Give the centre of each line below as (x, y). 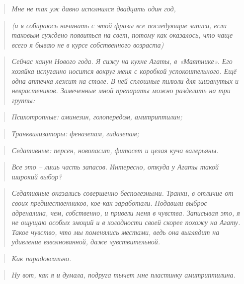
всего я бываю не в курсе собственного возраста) (88, 44)
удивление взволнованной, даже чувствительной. (86, 242)
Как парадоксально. (41, 258)
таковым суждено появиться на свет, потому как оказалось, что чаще (122, 35)
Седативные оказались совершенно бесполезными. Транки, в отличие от (122, 193)
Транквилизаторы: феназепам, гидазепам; (75, 133)
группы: (23, 100)
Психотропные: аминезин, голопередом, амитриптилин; (97, 117)
